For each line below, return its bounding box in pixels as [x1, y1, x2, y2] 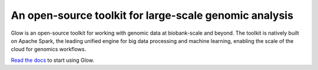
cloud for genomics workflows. [11, 46, 87, 53]
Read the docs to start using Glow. [11, 56, 94, 64]
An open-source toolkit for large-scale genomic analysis [11, 9, 294, 22]
